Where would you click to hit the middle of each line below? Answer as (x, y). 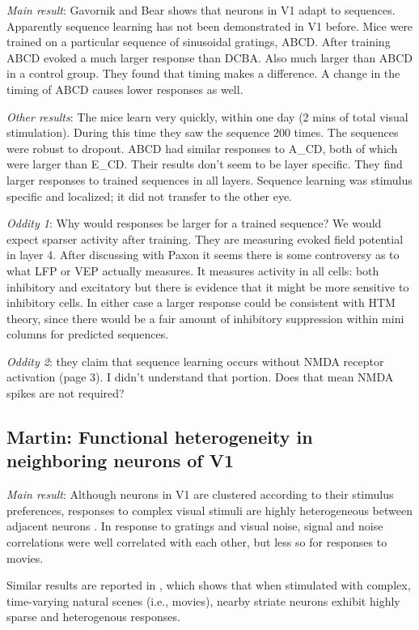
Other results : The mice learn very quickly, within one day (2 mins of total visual (207, 116)
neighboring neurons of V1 (121, 460)
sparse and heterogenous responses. (93, 617)
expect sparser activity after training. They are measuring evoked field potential (205, 238)
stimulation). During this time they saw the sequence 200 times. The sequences (203, 132)
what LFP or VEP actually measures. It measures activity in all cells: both (193, 270)
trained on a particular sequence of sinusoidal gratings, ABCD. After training (199, 42)
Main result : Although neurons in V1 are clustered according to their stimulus (200, 494)
